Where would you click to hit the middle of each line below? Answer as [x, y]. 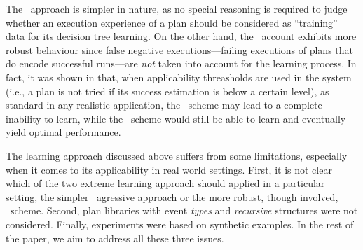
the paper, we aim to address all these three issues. [115, 238]
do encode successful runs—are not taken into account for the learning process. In [181, 63]
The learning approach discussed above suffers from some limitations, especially [177, 155]
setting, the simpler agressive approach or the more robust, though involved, [172, 196]
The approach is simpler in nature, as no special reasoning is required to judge [177, 8]
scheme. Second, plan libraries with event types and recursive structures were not [184, 210]
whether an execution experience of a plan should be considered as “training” [172, 22]
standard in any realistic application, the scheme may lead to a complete [164, 105]
